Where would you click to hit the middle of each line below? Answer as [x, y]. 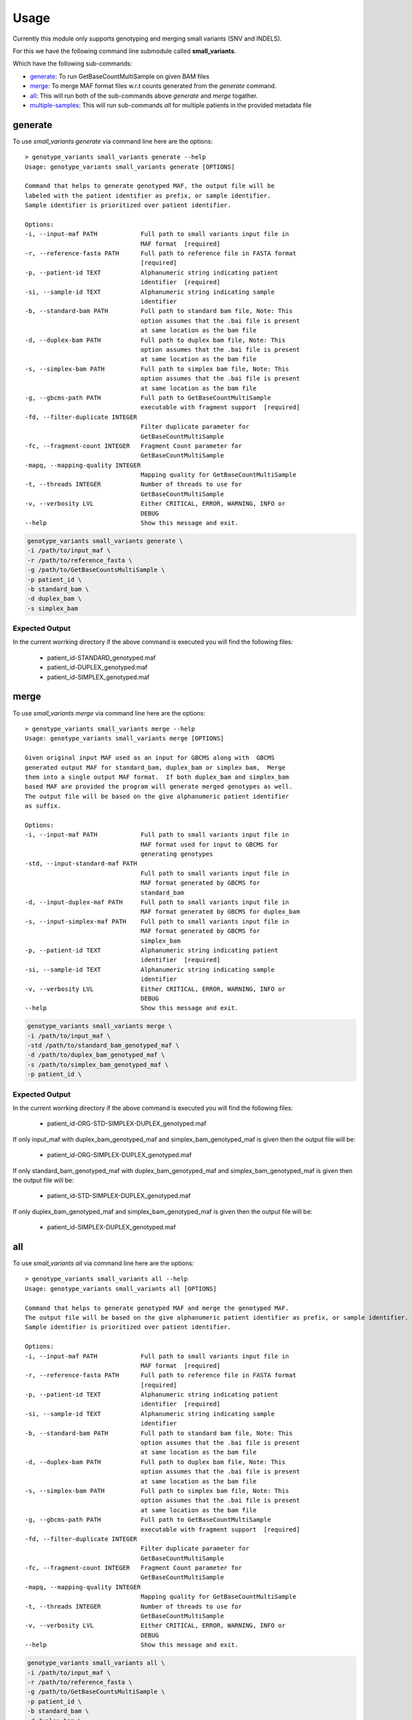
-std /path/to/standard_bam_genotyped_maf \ [103, 1045]
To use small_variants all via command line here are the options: [103, 1263]
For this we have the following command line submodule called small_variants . [124, 51]
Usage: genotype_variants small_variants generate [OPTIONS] [130, 166]
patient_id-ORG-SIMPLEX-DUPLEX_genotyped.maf [119, 1155]
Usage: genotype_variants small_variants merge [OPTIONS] [125, 739]
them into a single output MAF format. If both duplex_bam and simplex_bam [157, 777]
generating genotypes [177, 854]
